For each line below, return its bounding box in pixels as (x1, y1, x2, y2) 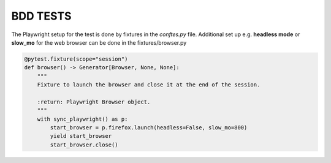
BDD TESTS (11, 9, 72, 23)
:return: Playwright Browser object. (37, 98, 151, 105)
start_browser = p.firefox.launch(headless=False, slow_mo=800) (50, 124, 248, 131)
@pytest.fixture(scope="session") (24, 55, 128, 63)
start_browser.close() (50, 141, 119, 148)
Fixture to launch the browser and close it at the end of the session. (37, 81, 261, 88)
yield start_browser (50, 132, 112, 140)
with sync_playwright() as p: (37, 115, 128, 123)
